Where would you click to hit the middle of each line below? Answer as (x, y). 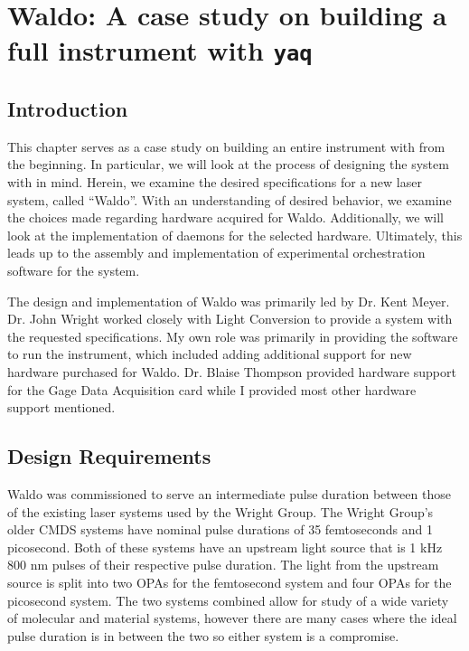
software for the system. (74, 271)
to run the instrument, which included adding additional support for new (210, 354)
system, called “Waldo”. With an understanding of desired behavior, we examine (230, 199)
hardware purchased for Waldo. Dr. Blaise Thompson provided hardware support (232, 372)
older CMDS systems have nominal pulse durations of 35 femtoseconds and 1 (220, 529)
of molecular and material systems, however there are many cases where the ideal (232, 618)
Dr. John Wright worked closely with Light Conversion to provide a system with (230, 319)
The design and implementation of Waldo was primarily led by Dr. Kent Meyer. (229, 301)
